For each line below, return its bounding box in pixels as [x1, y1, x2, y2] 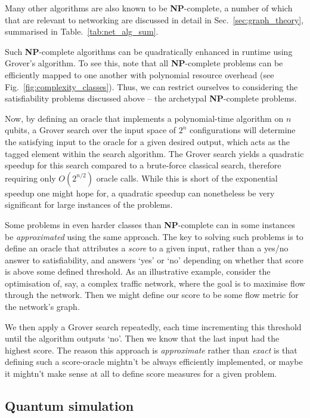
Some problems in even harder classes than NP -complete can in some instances [5, 218, 295, 230]
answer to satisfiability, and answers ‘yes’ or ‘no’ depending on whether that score [5, 253, 303, 266]
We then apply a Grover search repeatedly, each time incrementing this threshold [5, 320, 302, 333]
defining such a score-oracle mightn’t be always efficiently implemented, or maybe [5, 355, 303, 368]
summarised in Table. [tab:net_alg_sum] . [5, 25, 159, 38]
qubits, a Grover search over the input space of [5, 124, 176, 136]
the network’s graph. [5, 300, 80, 313]
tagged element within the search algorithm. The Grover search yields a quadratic [5, 147, 304, 159]
